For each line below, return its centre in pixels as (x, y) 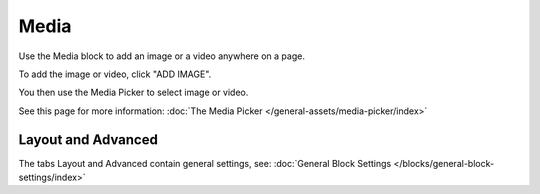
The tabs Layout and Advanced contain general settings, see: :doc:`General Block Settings (205, 163)
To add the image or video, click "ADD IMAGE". (115, 74)
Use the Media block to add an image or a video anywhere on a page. (161, 56)
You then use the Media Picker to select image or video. (133, 92)
